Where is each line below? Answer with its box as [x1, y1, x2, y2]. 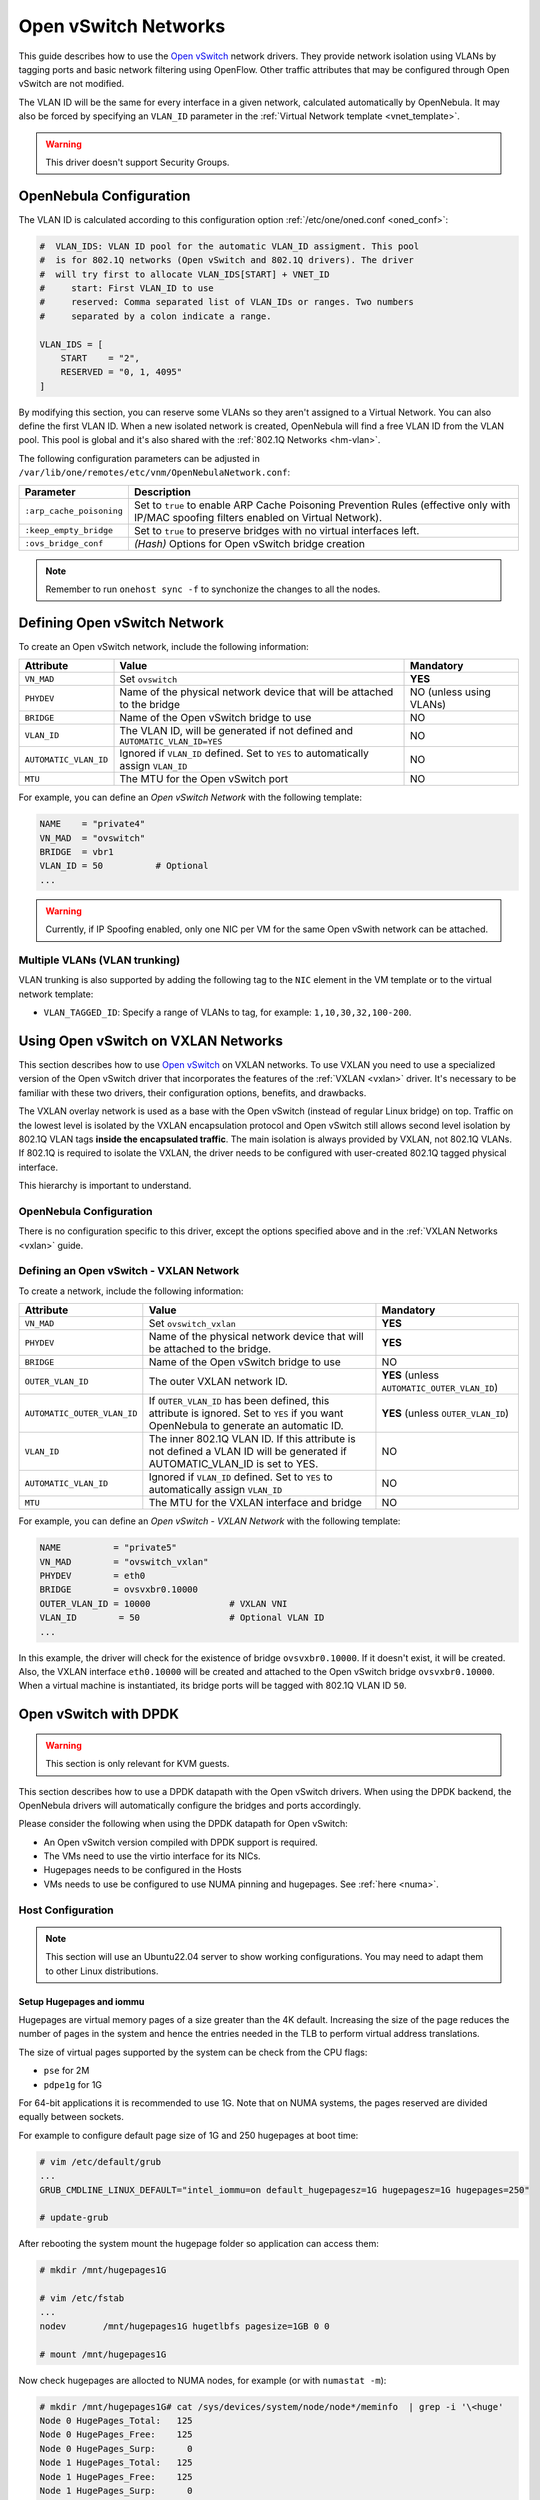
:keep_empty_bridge [24, 525, 114, 536]
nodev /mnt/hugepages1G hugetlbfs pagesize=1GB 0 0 [39, 2320, 330, 2332]
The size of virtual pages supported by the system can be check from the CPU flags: [18, 2046, 368, 2058]
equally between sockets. [18, 2111, 124, 2123]
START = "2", [60, 352, 140, 364]
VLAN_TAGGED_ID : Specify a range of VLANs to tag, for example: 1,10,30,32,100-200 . [43, 1006, 412, 1019]
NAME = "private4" [39, 818, 146, 830]
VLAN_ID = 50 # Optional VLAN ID [39, 1612, 325, 1624]
